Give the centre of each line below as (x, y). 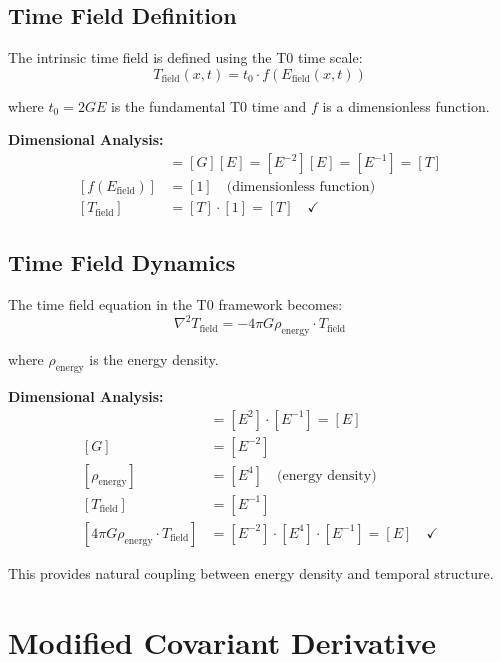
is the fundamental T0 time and (208, 105)
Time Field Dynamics (122, 262)
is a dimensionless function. (406, 105)
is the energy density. (154, 359)
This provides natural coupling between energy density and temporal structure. (251, 572)
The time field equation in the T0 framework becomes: (175, 304)
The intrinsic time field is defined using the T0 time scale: (185, 57)
